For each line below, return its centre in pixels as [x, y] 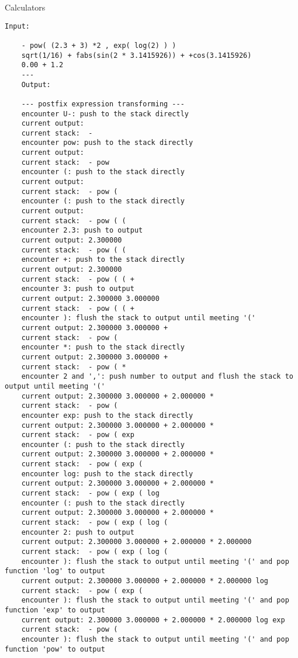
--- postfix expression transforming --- [103, 104]
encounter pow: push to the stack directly [107, 143]
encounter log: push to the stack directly [107, 474]
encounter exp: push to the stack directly [107, 415]
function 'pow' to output [55, 649]
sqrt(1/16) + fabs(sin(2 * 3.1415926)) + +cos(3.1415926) [136, 55]
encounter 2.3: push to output [82, 231]
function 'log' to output [55, 571]
